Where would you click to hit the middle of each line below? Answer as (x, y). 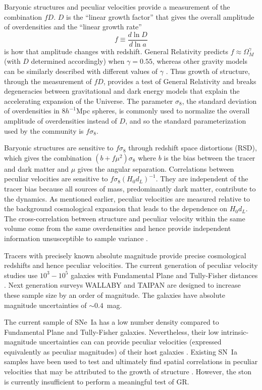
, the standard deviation (219, 101)
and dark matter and (37, 168)
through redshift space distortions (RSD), (193, 148)
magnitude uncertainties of (45, 305)
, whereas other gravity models (200, 61)
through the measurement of (48, 81)
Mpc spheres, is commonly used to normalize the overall (163, 111)
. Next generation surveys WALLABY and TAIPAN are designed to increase (122, 285)
